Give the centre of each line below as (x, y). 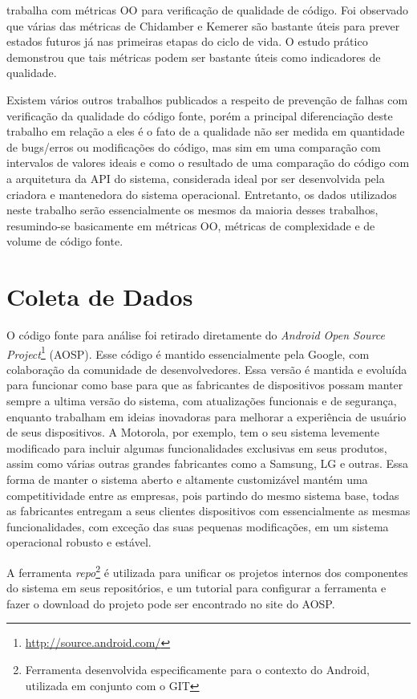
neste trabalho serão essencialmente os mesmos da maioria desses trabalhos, (192, 210)
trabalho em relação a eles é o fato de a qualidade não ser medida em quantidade (206, 131)
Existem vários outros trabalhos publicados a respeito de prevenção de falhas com (207, 99)
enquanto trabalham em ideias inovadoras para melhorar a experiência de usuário (206, 416)
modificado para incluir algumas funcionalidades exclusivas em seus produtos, (197, 447)
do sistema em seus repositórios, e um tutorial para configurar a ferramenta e (196, 588)
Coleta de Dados (100, 297)
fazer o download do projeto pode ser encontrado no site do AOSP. (171, 603)
